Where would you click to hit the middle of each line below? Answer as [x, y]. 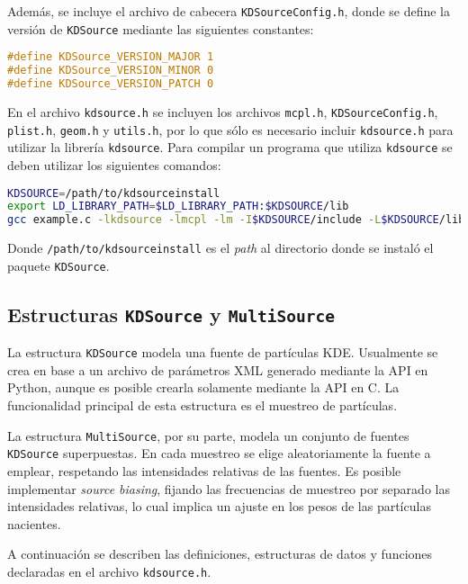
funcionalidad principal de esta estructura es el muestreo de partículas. [202, 405]
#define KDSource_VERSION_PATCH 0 [111, 84]
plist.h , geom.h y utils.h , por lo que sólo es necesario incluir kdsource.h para [230, 129]
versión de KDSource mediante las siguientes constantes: [161, 28]
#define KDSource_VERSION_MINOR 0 [111, 71]
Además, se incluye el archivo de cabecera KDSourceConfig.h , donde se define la [229, 11]
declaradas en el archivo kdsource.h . [109, 571]
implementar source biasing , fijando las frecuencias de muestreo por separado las [229, 488]
